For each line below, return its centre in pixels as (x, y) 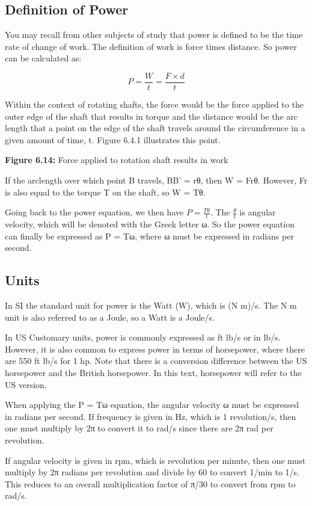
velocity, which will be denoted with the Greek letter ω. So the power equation (150, 224)
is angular (258, 212)
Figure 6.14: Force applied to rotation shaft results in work (117, 160)
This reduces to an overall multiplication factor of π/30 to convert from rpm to (150, 483)
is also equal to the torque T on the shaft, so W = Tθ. (105, 192)
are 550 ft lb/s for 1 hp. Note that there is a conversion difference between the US (156, 361)
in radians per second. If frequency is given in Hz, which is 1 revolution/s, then (151, 416)
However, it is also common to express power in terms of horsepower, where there (155, 349)
